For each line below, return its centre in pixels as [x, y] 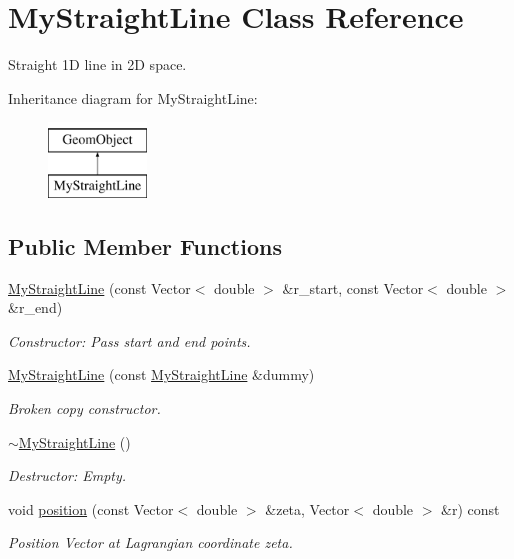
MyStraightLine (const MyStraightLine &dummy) [161, 374]
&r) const [470, 508]
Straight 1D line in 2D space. [97, 64]
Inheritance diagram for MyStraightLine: [133, 97]
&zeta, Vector [307, 508]
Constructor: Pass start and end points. [129, 340]
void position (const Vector [91, 508]
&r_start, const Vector [353, 287]
